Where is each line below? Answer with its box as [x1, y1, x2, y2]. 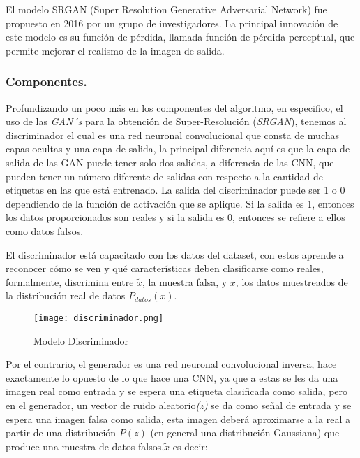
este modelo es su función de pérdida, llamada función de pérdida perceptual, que [6, 29, 355, 44]
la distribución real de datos [6, 288, 126, 303]
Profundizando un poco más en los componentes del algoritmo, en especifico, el [6, 100, 343, 115]
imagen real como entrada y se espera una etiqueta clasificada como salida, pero [6, 384, 348, 399]
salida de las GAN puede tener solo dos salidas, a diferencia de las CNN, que [6, 155, 334, 169]
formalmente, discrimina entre [6, 274, 134, 289]
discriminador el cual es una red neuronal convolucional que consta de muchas [6, 127, 340, 142]
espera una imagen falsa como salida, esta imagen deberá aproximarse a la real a [6, 411, 351, 426]
